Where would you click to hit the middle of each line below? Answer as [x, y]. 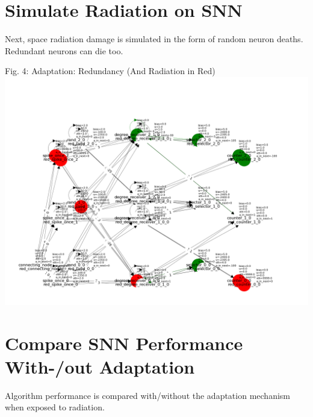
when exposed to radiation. [55, 407]
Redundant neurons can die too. [64, 50]
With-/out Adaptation [100, 366]
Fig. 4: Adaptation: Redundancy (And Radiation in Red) [110, 71]
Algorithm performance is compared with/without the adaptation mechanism [147, 395]
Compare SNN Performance [124, 343]
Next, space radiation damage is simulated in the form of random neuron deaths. [154, 39]
